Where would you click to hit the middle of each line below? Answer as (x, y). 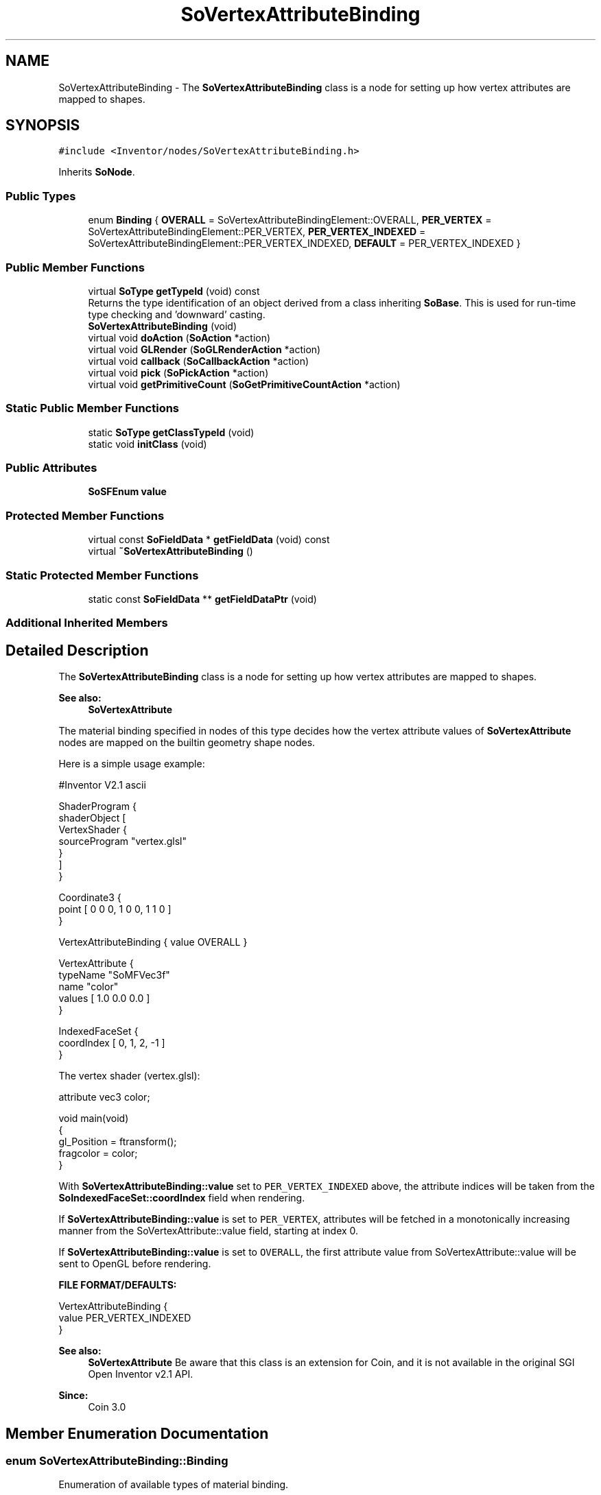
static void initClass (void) (148, 444)
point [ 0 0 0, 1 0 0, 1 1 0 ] (115, 909)
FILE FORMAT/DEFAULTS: (118, 1285)
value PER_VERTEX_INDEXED (125, 1318)
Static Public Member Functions (93, 408)
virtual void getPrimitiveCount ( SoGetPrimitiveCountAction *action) (244, 384)
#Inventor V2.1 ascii (102, 785)
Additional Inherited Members (87, 623)
